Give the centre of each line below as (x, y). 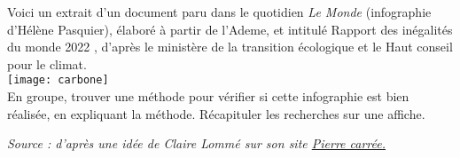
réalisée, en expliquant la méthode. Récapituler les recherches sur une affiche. (216, 113)
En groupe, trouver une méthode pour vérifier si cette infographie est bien (208, 96)
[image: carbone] (58, 80)
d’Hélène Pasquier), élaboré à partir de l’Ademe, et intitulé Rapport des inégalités (230, 29)
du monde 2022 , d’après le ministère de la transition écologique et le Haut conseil (230, 47)
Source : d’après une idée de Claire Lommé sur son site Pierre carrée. (196, 143)
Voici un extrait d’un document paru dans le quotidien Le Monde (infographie (219, 12)
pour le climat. (47, 63)
